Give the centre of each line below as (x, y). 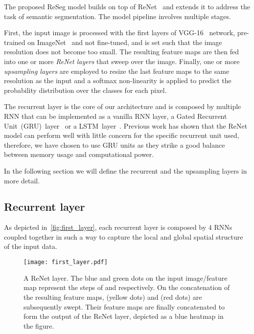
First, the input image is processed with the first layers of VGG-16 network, (119, 33)
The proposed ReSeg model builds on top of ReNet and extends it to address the (127, 6)
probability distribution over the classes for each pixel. (85, 90)
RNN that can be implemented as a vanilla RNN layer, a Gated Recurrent (115, 116)
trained (15, 42)
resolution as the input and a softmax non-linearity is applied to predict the (118, 80)
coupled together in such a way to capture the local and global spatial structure (124, 236)
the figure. (39, 325)
